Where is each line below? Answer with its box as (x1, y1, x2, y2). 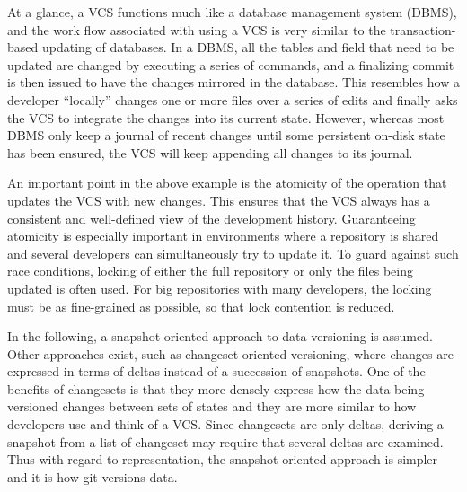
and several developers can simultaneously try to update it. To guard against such (7, 243, 459, 262)
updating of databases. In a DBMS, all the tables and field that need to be (41, 38, 454, 57)
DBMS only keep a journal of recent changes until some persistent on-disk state (7, 126, 445, 145)
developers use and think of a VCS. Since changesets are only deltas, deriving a (7, 415, 444, 434)
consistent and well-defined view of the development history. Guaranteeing (7, 208, 416, 227)
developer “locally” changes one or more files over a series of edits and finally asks (7, 90, 458, 109)
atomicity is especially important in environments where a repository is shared (7, 226, 439, 245)
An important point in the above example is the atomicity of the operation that (7, 173, 447, 192)
